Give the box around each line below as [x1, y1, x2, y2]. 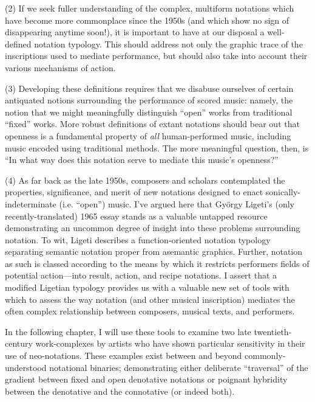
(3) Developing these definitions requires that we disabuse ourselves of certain [5, 81, 294, 94]
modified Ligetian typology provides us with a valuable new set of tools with [5, 281, 290, 294]
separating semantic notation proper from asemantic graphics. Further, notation [5, 245, 303, 258]
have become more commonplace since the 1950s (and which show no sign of [5, 13, 290, 26]
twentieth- [254, 325, 292, 338]
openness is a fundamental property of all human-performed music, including [5, 129, 291, 142]
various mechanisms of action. [5, 61, 116, 74]
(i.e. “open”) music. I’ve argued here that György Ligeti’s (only [59, 197, 294, 210]
